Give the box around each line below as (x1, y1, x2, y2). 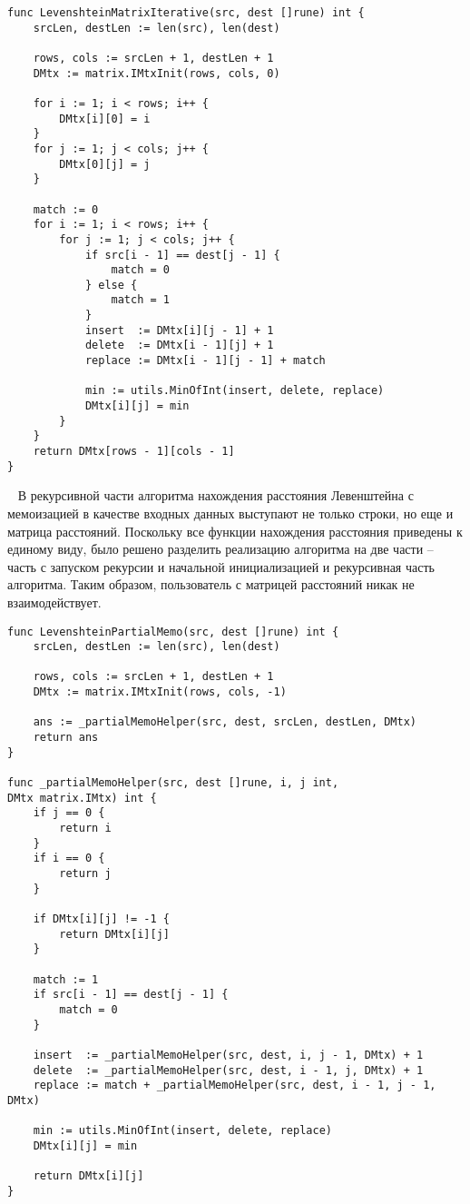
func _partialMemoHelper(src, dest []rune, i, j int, (7, 776, 339, 790)
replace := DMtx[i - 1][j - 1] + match (84, 354, 326, 368)
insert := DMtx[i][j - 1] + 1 (84, 323, 274, 337)
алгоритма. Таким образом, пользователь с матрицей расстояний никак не (7, 575, 415, 594)
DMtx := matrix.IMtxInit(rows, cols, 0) (33, 66, 280, 80)
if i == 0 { (33, 852, 105, 865)
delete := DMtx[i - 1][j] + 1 (84, 339, 274, 352)
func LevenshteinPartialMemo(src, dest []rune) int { (7, 625, 339, 638)
